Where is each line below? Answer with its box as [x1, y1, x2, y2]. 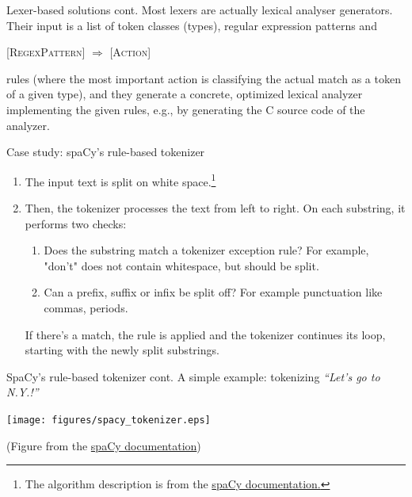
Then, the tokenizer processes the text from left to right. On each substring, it [25, 200, 406, 216]
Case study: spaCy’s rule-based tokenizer [6, 143, 205, 160]
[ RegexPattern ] [6, 44, 86, 60]
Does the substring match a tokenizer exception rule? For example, [44, 242, 369, 258]
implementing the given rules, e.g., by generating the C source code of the [6, 101, 365, 117]
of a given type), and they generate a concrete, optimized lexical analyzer [6, 86, 363, 102]
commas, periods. [44, 299, 128, 315]
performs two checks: [25, 215, 127, 231]
